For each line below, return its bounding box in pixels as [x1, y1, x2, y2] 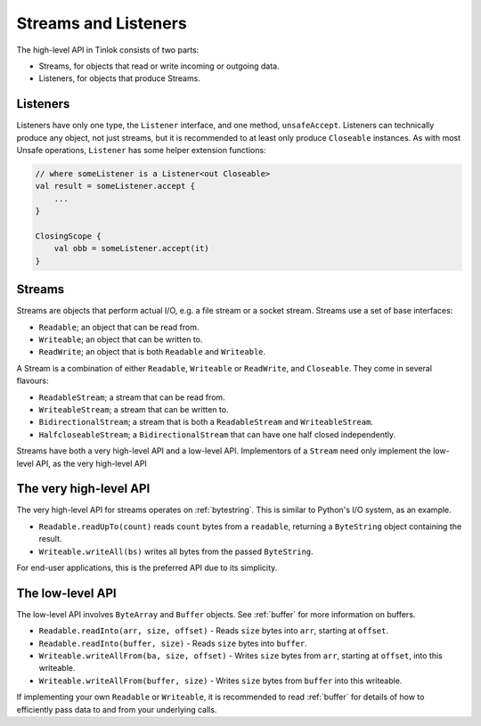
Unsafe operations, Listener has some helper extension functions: [16, 145, 266, 156]
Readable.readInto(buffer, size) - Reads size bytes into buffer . [38, 638, 307, 649]
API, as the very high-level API [36, 458, 147, 469]
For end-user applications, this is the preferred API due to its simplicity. [16, 562, 278, 573]
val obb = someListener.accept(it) [53, 243, 209, 254]
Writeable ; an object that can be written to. [38, 334, 203, 345]
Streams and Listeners [16, 13, 187, 33]
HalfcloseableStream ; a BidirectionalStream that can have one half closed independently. [38, 428, 396, 440]
